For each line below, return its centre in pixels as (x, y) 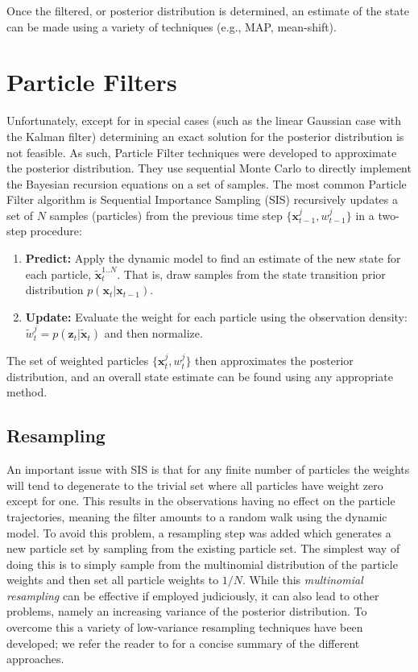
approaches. (35, 659)
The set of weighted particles (78, 361)
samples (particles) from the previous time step (166, 215)
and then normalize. (153, 333)
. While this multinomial (303, 580)
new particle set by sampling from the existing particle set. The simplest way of (203, 548)
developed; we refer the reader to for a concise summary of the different (183, 643)
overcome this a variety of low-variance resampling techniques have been (185, 627)
